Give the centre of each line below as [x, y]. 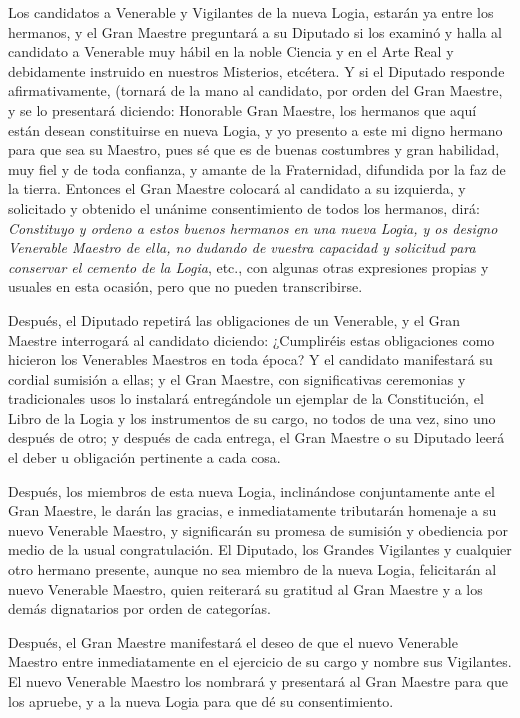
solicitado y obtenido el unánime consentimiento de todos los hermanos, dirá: [244, 207]
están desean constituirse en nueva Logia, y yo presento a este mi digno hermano [255, 129]
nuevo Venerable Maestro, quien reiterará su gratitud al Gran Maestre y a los [245, 588]
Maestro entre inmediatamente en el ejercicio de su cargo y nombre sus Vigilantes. [260, 661]
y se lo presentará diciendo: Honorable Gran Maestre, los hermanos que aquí [242, 109]
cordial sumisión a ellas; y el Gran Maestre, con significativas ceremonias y [237, 378]
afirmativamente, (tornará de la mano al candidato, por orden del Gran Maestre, [255, 90]
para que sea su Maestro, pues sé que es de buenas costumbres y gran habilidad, [254, 149]
